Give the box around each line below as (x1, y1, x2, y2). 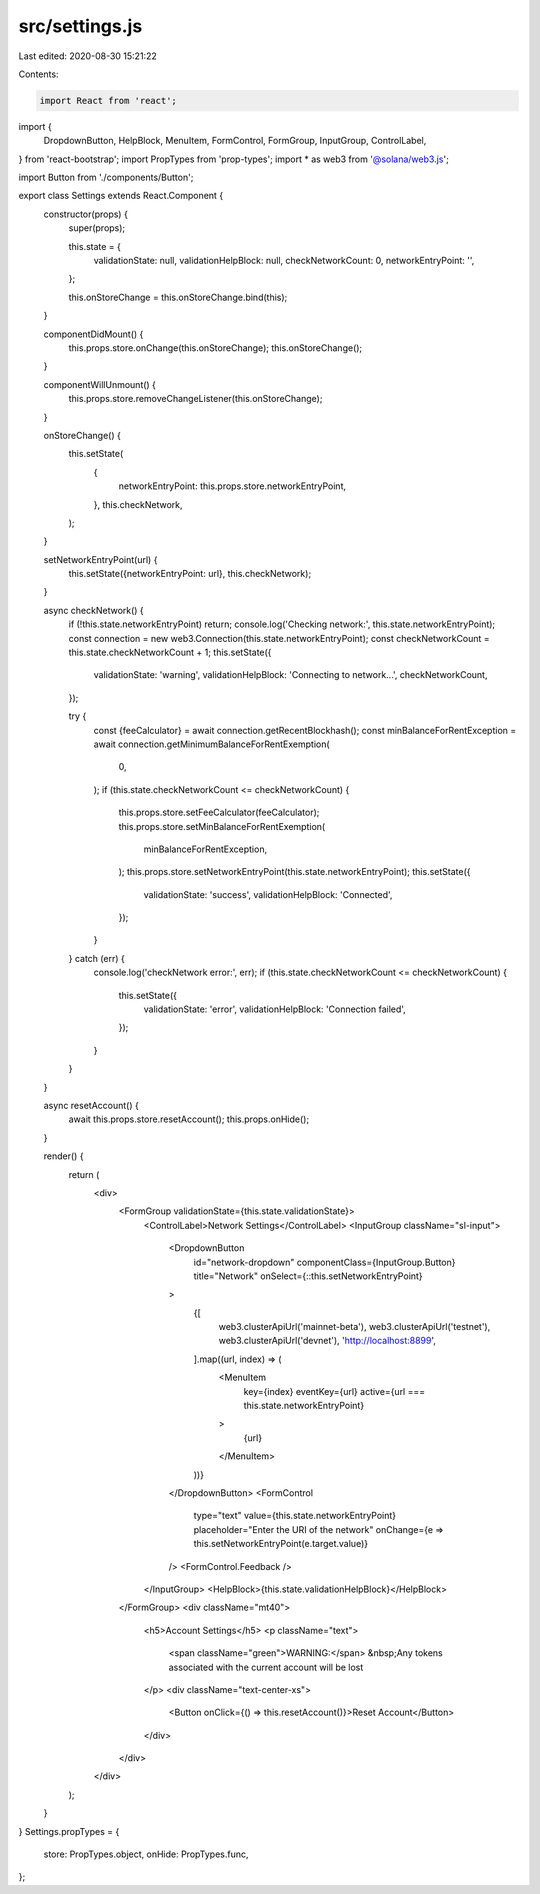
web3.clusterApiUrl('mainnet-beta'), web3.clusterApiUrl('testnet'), (218, 1321, 491, 1333)
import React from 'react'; (39, 95, 177, 106)
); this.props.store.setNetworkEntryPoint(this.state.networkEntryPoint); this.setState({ (118, 866, 471, 878)
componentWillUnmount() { (43, 378, 157, 390)
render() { (43, 1150, 84, 1162)
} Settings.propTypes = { (18, 1825, 120, 1837)
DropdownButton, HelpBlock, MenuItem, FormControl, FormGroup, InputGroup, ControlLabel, (43, 135, 427, 147)
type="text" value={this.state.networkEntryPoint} (193, 1510, 397, 1522)
